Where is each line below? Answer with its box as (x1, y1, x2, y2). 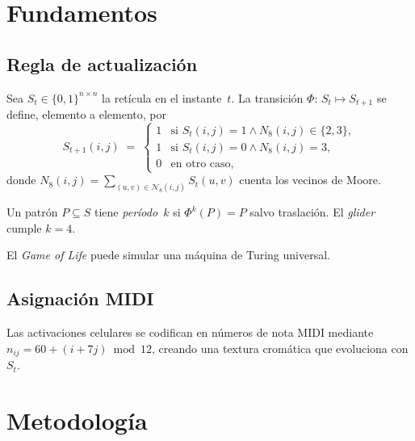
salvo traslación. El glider (249, 204, 375, 220)
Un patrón (6, 204, 58, 220)
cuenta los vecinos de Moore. (239, 171, 381, 188)
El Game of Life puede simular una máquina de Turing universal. (6, 246, 330, 263)
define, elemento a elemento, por (6, 106, 166, 123)
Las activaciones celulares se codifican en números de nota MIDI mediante (6, 324, 374, 341)
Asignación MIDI (6, 286, 154, 311)
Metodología (6, 403, 148, 436)
